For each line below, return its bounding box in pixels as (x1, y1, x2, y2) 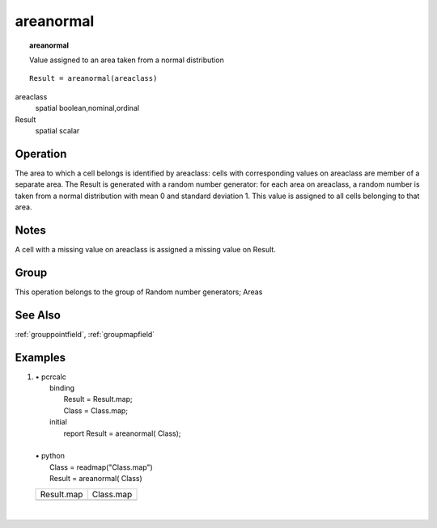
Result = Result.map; (63, 395, 133, 404)
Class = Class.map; (63, 405, 129, 416)
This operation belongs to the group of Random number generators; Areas (15, 287, 263, 297)
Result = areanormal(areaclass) (29, 74, 158, 83)
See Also (15, 308, 61, 322)
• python (35, 451, 65, 461)
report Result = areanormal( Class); (63, 429, 181, 438)
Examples (15, 350, 66, 364)
